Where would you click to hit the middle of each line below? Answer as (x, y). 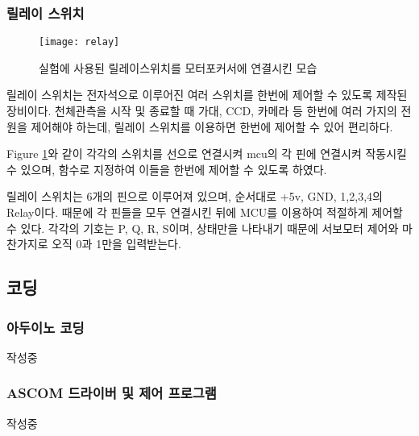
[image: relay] (79, 42)
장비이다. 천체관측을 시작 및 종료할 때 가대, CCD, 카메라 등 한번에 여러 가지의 (202, 111)
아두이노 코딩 (46, 327)
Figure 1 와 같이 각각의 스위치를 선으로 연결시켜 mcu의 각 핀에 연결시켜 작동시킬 (207, 154)
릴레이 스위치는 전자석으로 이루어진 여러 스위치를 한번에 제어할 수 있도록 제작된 (207, 95)
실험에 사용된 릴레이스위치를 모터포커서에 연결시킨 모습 (178, 67)
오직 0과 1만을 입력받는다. (116, 244)
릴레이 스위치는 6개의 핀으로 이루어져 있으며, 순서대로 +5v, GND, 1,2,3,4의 (195, 196)
